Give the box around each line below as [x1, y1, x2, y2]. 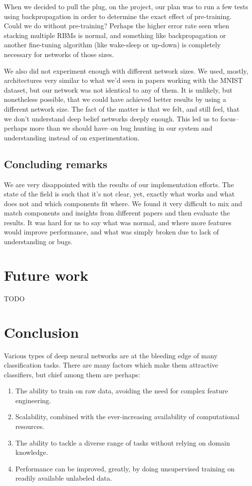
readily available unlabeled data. [15, 473, 112, 483]
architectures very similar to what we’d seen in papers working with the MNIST [4, 75, 243, 85]
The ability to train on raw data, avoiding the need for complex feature [15, 386, 228, 396]
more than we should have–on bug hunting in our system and [29, 123, 213, 133]
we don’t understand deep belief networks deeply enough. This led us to [4, 113, 218, 123]
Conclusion [4, 322, 79, 342]
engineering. [15, 395, 51, 405]
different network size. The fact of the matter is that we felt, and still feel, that [4, 103, 240, 114]
